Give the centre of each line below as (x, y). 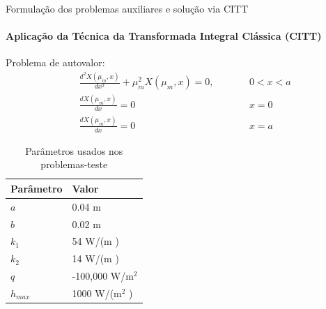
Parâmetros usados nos (74, 150)
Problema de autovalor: (55, 62)
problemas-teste (74, 164)
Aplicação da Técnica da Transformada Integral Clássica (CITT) (164, 36)
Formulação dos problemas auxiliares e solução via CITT (127, 8)
